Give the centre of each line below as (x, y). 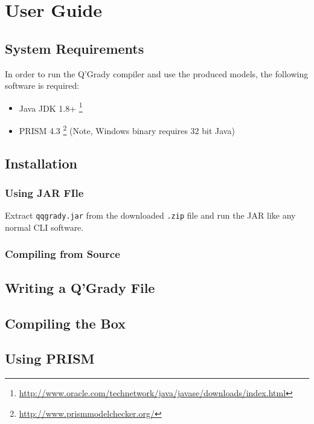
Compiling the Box (65, 323)
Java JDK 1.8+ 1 (51, 107)
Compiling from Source (62, 254)
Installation (41, 163)
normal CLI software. (44, 227)
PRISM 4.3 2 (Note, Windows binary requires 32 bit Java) (127, 130)
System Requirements (75, 48)
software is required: (42, 85)
